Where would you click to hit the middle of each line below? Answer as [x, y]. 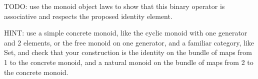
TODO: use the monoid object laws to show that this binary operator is [114, 6]
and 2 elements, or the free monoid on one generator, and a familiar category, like [129, 42]
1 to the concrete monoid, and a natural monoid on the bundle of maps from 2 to [129, 62]
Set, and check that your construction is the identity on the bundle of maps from [128, 52]
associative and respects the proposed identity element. [88, 16]
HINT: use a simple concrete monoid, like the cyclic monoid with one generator [126, 33]
